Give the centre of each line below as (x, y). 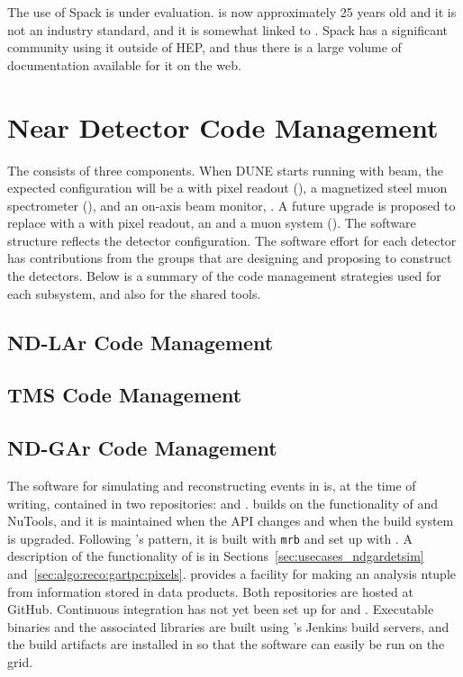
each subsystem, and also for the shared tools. (134, 293)
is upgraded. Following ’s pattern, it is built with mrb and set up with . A (210, 538)
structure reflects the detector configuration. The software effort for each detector (232, 240)
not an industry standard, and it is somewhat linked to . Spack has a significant (228, 29)
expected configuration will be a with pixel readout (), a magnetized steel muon (227, 188)
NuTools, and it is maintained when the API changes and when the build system (231, 521)
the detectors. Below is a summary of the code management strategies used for (224, 276)
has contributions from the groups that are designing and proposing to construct (230, 258)
